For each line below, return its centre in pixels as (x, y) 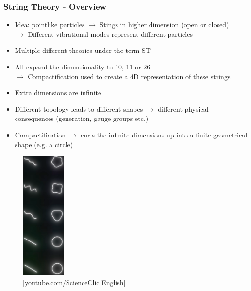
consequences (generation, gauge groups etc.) (82, 118)
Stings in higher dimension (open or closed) (164, 25)
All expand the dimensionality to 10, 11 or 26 (83, 67)
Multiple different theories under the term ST (83, 50)
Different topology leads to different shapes (79, 109)
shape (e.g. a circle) (44, 144)
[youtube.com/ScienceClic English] (74, 282)
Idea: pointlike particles (50, 25)
